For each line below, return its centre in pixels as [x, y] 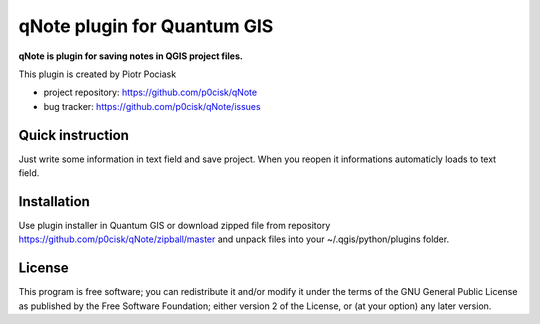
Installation [54, 201]
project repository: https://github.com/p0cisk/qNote [150, 92]
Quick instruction [74, 135]
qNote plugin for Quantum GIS [146, 26]
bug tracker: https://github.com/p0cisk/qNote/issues [152, 106]
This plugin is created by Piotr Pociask [97, 74]
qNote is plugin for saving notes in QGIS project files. [131, 56]
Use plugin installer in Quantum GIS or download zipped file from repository [174, 225]
